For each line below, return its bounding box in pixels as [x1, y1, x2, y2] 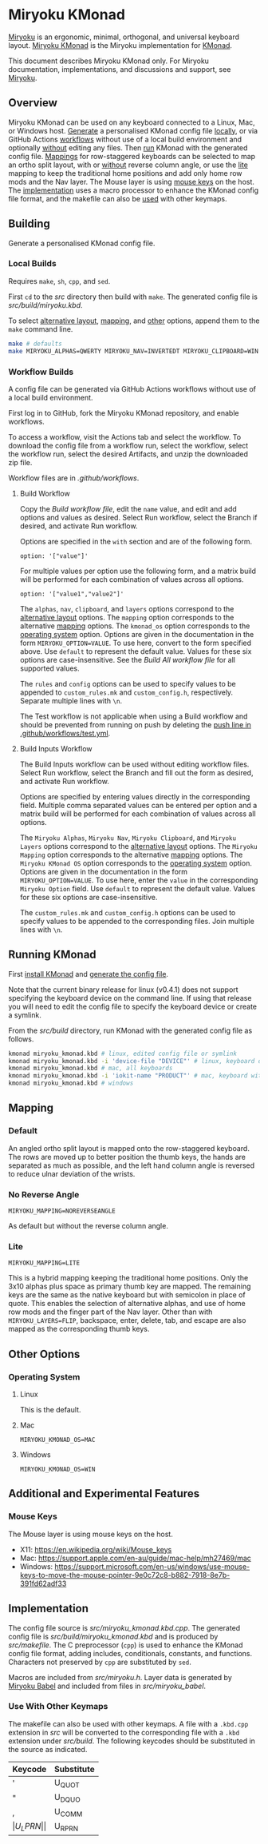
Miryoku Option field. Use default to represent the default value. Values [19, 883, 256, 893]
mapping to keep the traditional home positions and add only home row [8, 168, 242, 177]
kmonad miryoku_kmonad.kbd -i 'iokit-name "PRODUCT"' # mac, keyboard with [8, 1072, 266, 1080]
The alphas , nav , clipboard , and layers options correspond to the [19, 603, 235, 613]
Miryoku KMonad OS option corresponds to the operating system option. [19, 858, 253, 868]
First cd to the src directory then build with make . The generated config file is [8, 292, 258, 301]
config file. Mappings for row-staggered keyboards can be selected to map [8, 151, 256, 161]
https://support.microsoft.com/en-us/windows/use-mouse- [54, 1561, 250, 1571]
